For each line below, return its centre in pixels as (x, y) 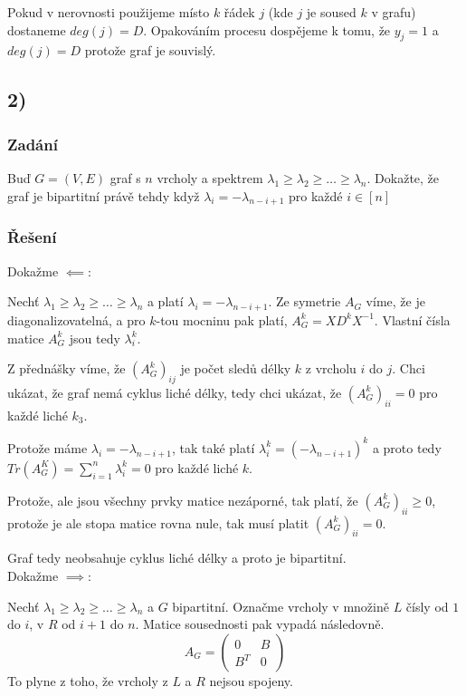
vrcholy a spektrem (210, 177)
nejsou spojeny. (251, 680)
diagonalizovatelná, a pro (76, 319)
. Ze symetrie (304, 301)
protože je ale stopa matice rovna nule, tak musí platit (158, 522)
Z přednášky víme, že (67, 368)
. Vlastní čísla (412, 319)
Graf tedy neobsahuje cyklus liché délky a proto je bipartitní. (177, 558)
